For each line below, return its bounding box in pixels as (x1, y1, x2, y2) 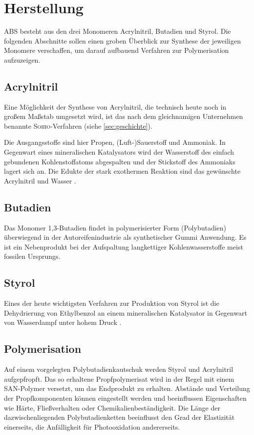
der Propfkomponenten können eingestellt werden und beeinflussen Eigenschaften (4, 393, 247, 403)
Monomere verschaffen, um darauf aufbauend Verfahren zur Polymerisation (4, 45, 229, 55)
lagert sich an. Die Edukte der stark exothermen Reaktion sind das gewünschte (4, 166, 241, 176)
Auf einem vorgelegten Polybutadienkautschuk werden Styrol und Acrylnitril (4, 364, 233, 374)
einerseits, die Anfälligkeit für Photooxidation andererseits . (4, 421, 180, 432)
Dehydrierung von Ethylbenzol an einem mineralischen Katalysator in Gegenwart (4, 307, 247, 318)
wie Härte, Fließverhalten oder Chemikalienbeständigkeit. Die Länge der (4, 402, 220, 412)
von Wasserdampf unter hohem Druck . (4, 317, 122, 327)
